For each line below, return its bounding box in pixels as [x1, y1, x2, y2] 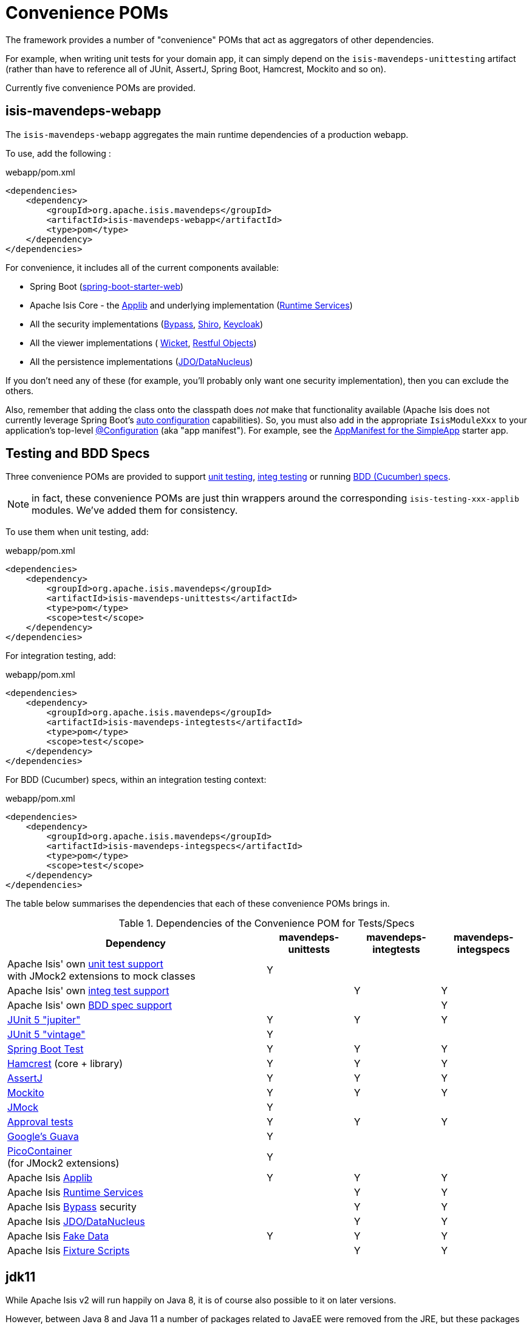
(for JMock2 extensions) [7, 1157, 120, 1170]
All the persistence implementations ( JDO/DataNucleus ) [30, 356, 253, 367]
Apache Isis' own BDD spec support [7, 999, 172, 1012]
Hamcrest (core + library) [7, 1057, 123, 1070]
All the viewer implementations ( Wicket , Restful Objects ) [30, 337, 257, 348]
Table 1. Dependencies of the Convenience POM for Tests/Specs [118, 917, 415, 930]
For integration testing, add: [5, 650, 116, 661]
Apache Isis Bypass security [7, 1201, 137, 1213]
